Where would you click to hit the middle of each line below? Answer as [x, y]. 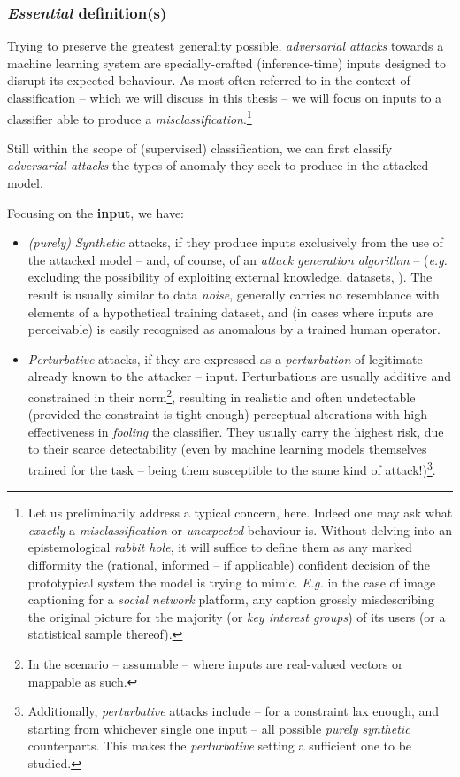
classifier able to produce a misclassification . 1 [130, 117]
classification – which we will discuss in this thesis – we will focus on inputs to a [225, 97]
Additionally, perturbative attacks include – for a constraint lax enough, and [234, 711]
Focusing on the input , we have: [96, 212]
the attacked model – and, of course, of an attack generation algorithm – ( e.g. [238, 259]
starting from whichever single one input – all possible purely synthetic [219, 728]
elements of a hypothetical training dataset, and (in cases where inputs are [230, 311]
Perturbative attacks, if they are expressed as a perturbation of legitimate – [230, 358]
